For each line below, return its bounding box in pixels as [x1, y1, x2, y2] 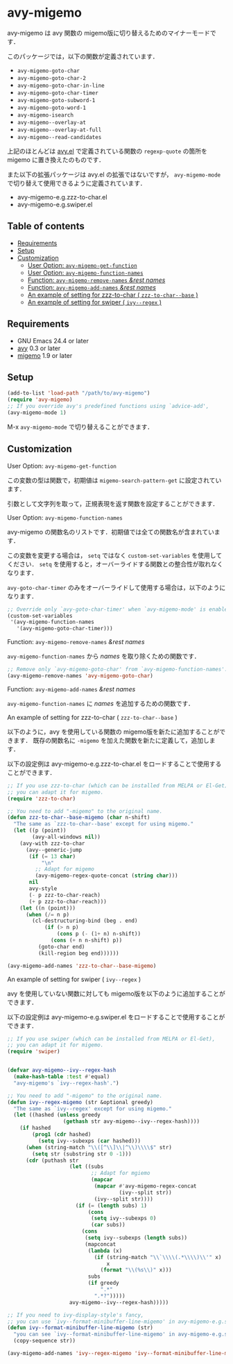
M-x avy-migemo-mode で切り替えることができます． [7, 422, 154, 431]
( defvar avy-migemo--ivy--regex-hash [7, 1067, 116, 1074]
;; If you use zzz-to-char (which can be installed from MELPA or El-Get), [7, 782, 231, 789]
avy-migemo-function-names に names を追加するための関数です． [7, 699, 194, 707]
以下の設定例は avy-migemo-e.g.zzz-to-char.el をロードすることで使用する [7, 759, 222, 768]
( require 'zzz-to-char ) [7, 795, 76, 802]
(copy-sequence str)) [13, 1338, 76, 1345]
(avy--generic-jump [25, 846, 82, 853]
